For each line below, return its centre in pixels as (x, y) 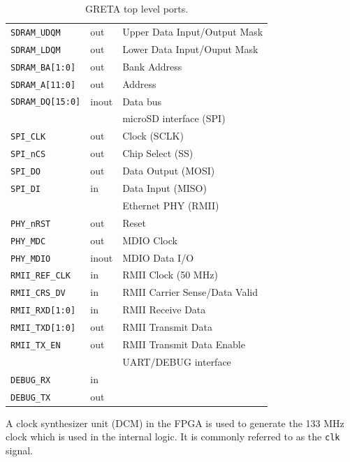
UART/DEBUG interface (177, 361)
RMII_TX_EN (36, 346)
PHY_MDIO (31, 259)
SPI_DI (25, 189)
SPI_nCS (28, 155)
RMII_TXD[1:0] (43, 328)
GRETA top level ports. (137, 8)
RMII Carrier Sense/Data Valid (190, 292)
